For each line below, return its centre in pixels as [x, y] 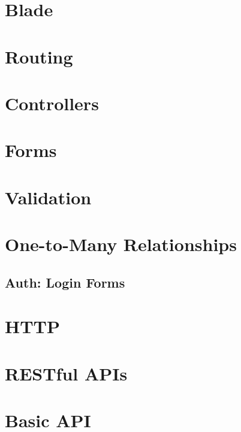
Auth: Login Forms [65, 282]
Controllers [52, 103]
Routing [39, 56]
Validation [48, 197]
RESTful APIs [66, 373]
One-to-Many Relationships [121, 244]
